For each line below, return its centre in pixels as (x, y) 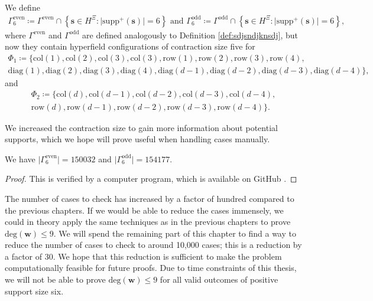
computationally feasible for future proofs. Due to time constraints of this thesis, (151, 268)
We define (22, 7)
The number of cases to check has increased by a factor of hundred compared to (150, 198)
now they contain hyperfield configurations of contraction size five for (130, 46)
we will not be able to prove (55, 279)
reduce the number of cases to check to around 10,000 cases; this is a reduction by (153, 245)
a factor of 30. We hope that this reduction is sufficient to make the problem (143, 256)
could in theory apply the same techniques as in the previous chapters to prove (148, 222)
